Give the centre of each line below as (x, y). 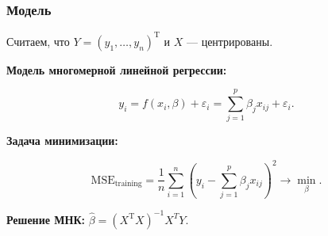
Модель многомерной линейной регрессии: (117, 69)
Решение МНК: (46, 219)
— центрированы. (230, 41)
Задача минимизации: (62, 141)
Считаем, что (38, 41)
